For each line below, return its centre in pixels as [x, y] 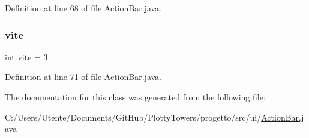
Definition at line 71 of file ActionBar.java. [83, 77]
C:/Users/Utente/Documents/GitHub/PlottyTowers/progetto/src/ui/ [133, 117]
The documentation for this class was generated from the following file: [135, 97]
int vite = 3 [26, 56]
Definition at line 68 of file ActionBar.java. [83, 8]
